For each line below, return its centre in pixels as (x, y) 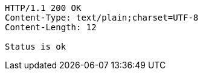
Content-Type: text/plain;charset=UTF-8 (102, 18)
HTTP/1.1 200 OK (43, 8)
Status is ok (36, 47)
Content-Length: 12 (51, 27)
